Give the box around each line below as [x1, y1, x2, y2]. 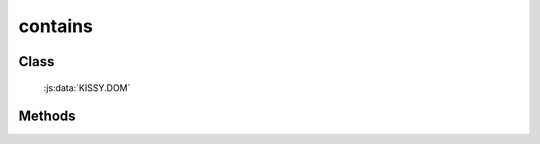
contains [18, 15, 94, 37]
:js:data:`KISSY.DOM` [43, 81, 131, 94]
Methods [18, 108, 76, 125]
